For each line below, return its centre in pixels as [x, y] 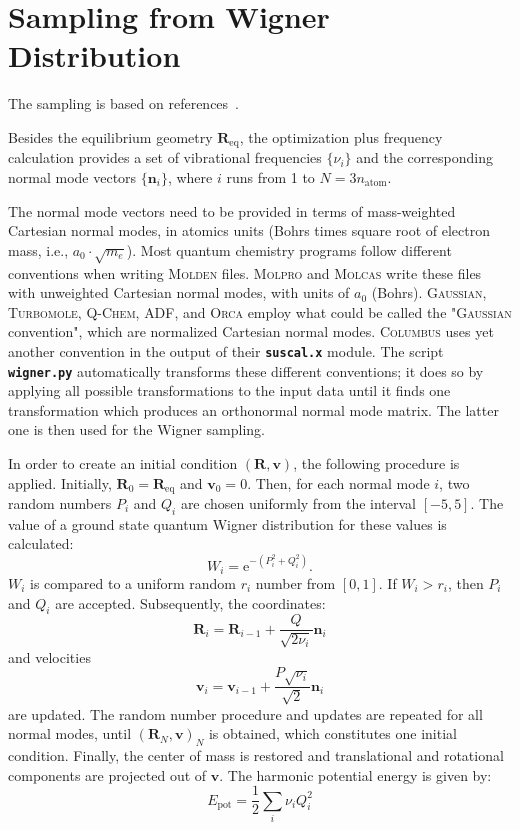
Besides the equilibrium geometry [110, 136]
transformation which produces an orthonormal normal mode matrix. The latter [253, 409]
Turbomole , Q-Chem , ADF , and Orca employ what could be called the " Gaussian [260, 311]
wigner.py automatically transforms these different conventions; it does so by [246, 370]
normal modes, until [70, 733]
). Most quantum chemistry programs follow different [289, 249]
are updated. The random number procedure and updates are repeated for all [245, 713]
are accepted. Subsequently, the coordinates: [190, 602]
